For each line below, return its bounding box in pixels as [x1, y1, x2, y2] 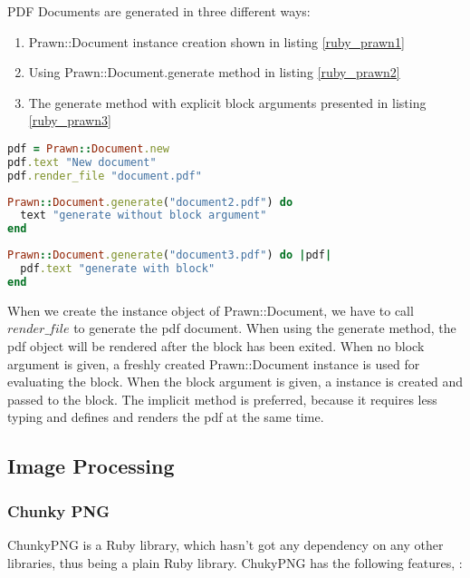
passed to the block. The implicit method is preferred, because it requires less [7, 389, 437, 408]
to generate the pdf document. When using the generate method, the [73, 318, 456, 338]
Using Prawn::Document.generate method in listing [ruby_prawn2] [28, 63, 400, 82]
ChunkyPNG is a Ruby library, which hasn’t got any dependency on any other [7, 535, 444, 554]
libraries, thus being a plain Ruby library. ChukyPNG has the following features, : [7, 553, 463, 572]
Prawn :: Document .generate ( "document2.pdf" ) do [7, 195, 293, 209]
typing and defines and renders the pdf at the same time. [7, 407, 324, 426]
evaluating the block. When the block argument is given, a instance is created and [7, 372, 464, 391]
